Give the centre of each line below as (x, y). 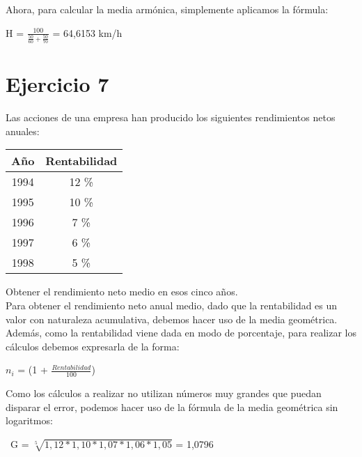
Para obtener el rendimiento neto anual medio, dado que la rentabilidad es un (172, 305)
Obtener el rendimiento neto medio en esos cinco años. (122, 292)
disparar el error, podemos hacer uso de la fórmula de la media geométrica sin (172, 406)
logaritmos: (29, 420)
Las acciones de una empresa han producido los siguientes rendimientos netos (171, 117)
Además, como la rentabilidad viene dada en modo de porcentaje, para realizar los (181, 333)
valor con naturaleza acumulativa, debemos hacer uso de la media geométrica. (172, 319)
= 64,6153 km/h (87, 32)
